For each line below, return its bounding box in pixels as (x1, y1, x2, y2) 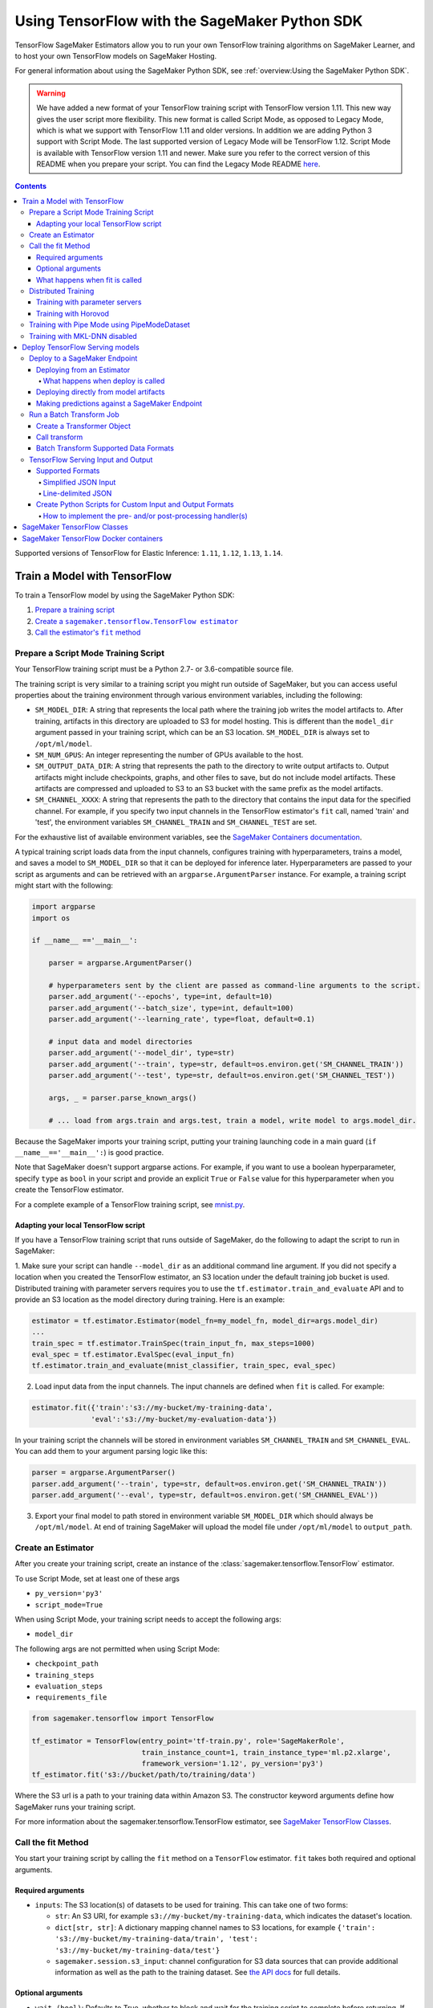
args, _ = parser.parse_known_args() (48, 1093, 197, 1102)
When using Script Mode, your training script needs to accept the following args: (14, 1614, 282, 1624)
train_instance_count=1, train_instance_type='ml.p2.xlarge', (141, 1748, 392, 1757)
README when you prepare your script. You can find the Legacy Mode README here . (36, 159, 321, 169)
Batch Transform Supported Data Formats (36, 443, 174, 453)
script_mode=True (34, 1600, 103, 1610)
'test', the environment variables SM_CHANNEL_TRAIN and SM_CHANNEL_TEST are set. (34, 818, 317, 827)
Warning (36, 88, 66, 98)
